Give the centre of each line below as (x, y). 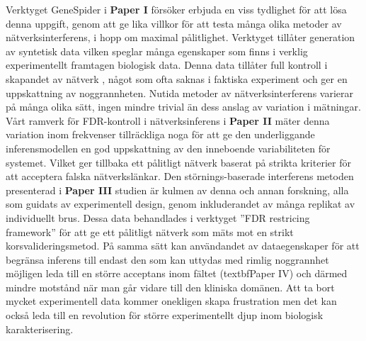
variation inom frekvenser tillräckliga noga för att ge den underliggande (160, 134)
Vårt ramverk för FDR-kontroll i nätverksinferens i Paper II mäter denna (168, 120)
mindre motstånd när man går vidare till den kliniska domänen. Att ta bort (170, 287)
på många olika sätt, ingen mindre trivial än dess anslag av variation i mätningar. (183, 107)
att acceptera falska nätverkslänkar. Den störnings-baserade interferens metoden (180, 176)
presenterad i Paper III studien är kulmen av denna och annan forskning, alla (177, 190)
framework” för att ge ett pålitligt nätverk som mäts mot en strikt (150, 231)
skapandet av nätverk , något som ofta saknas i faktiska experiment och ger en (177, 78)
